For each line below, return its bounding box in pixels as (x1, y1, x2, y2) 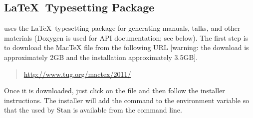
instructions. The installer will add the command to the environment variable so (4, 95, 250, 105)
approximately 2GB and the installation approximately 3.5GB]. (4, 52, 198, 62)
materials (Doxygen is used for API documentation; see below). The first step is (4, 32, 249, 43)
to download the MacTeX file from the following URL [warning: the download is (4, 42, 249, 53)
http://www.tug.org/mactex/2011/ (23, 68, 131, 79)
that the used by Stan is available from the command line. (4, 105, 182, 115)
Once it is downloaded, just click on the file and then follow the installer (4, 85, 225, 96)
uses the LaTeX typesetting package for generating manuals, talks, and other (4, 23, 241, 33)
